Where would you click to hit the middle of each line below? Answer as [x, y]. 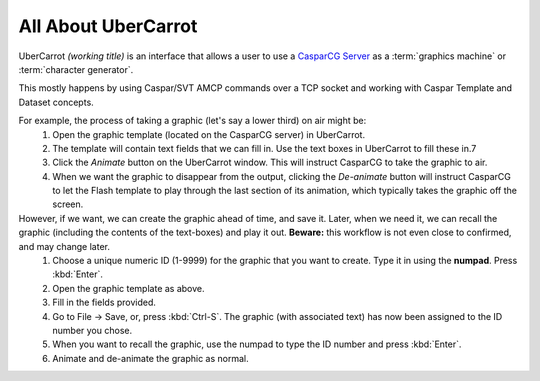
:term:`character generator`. [76, 69]
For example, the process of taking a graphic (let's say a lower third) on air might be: [192, 121]
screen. [68, 204]
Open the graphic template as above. [128, 288]
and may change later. [64, 246]
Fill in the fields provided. [104, 302]
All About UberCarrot [108, 26]
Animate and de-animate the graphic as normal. [150, 358]
